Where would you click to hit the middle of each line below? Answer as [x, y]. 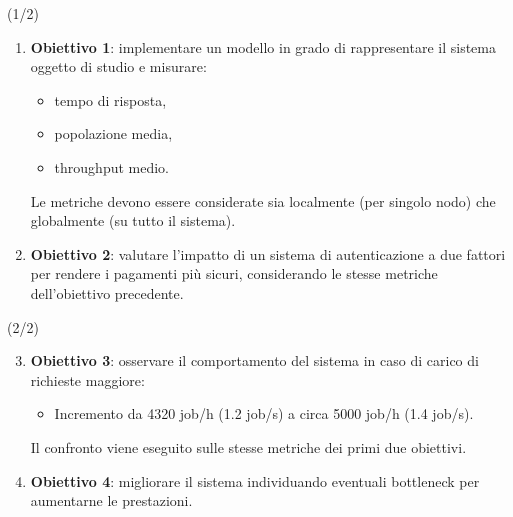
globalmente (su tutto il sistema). [133, 220]
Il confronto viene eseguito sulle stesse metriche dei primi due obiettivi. [248, 446]
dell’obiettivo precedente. [107, 292]
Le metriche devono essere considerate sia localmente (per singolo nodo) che [263, 200]
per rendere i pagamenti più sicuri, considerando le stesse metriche [234, 273]
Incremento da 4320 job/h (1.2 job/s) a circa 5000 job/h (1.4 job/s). [264, 413]
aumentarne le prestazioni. [111, 500]
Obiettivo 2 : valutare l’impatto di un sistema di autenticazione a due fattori [268, 253]
